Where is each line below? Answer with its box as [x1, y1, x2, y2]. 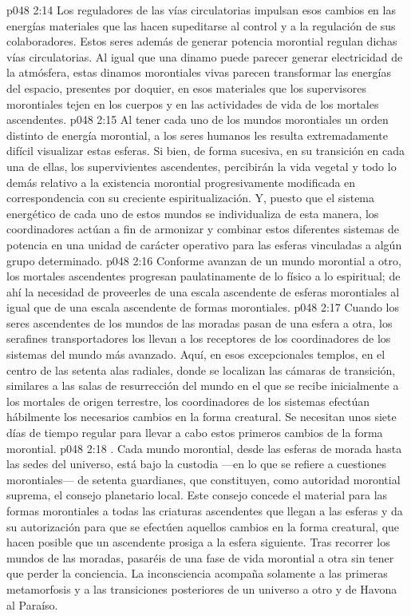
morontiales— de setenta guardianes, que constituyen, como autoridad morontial [6, 471, 401, 487]
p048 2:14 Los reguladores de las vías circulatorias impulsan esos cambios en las [6, 2, 396, 18]
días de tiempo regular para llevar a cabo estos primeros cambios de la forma [6, 424, 383, 441]
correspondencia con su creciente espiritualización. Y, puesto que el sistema [6, 189, 375, 206]
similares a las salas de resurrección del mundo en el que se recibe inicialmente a [6, 377, 399, 394]
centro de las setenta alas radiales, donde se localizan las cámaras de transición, [6, 361, 396, 378]
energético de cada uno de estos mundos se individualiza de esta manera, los [6, 205, 379, 221]
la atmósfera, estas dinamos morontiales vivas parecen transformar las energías [6, 64, 391, 81]
